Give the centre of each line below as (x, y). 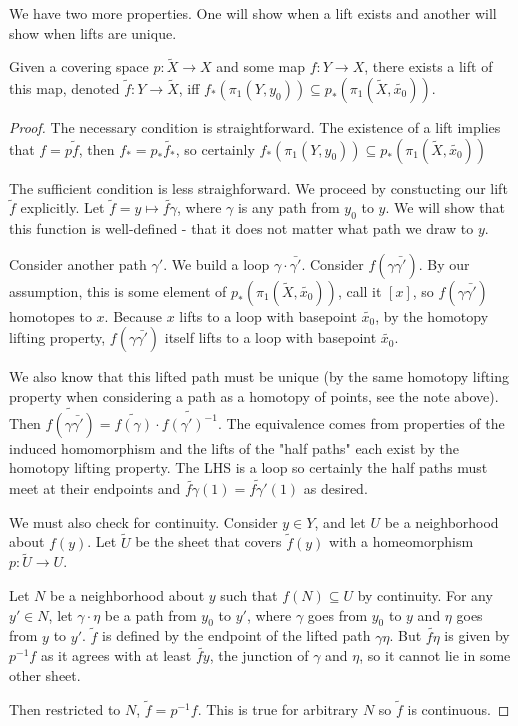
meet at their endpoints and (95, 488)
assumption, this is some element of (118, 290)
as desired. (335, 488)
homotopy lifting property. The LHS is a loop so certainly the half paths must (248, 467)
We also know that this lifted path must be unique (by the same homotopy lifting (259, 376)
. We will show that (445, 207)
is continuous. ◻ (458, 708)
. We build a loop (216, 263)
